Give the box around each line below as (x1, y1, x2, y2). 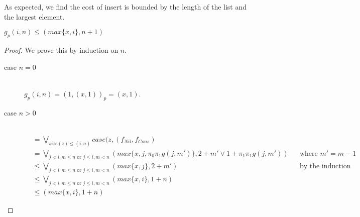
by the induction (299, 163, 351, 170)
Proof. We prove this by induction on (4, 44, 118, 55)
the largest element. (4, 11, 65, 22)
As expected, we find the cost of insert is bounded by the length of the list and (4, 2, 247, 12)
